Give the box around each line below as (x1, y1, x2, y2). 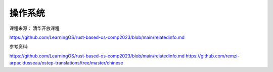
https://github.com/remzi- (185, 53, 240, 59)
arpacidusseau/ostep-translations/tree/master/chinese (9, 60, 123, 66)
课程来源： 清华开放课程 (9, 25, 60, 31)
